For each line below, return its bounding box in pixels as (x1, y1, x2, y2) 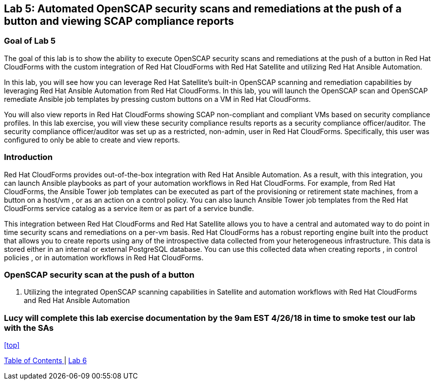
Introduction (4, 152, 53, 162)
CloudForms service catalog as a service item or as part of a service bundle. (4, 204, 254, 213)
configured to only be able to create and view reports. (4, 135, 180, 144)
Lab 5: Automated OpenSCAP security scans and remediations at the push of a (4, 2, 402, 15)
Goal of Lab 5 (4, 36, 56, 46)
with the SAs (4, 322, 54, 333)
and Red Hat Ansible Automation (24, 296, 130, 305)
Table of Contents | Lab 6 (4, 356, 87, 365)
